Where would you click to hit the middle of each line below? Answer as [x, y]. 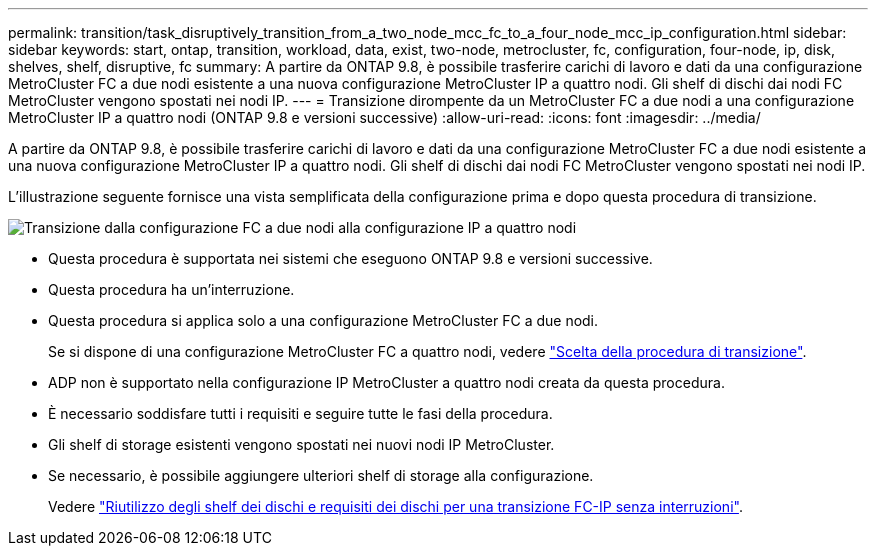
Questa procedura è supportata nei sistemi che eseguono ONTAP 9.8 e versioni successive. [350, 258]
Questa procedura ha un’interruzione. [171, 289]
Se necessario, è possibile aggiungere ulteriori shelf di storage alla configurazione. [321, 475]
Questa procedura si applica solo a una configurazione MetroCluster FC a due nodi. [323, 320]
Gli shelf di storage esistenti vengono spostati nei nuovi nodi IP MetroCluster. [301, 444]
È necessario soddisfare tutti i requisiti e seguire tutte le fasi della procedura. [300, 413]
